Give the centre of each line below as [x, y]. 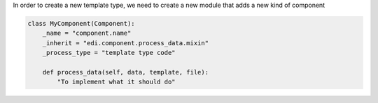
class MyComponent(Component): [82, 23]
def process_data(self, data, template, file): [126, 72]
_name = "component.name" [87, 33]
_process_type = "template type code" [109, 53]
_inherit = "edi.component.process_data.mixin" [126, 43]
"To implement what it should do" [116, 82]
